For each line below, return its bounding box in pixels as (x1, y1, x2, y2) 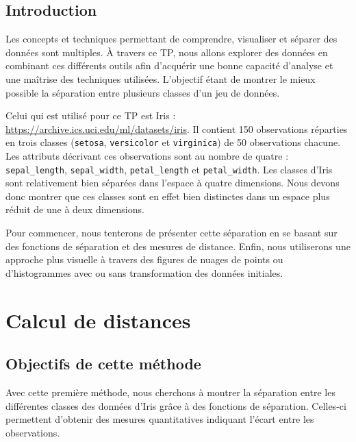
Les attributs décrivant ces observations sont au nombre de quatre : (5, 149, 289, 163)
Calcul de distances (5, 306, 191, 334)
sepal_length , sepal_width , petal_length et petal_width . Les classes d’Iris (5, 162, 333, 176)
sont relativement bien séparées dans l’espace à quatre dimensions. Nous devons (5, 175, 340, 190)
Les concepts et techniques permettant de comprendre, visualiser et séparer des (5, 32, 338, 46)
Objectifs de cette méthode (5, 353, 201, 374)
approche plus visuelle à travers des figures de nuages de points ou (5, 252, 283, 267)
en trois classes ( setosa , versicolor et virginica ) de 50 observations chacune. (5, 135, 341, 149)
